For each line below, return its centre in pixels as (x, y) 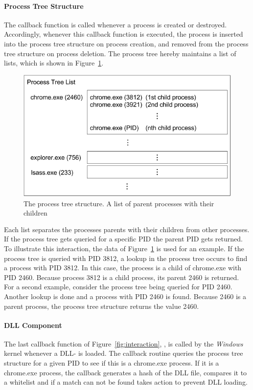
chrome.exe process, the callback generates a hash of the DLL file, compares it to (126, 372)
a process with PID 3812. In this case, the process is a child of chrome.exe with (123, 268)
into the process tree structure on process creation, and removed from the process (126, 43)
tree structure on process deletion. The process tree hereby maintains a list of (120, 53)
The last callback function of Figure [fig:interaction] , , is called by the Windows (124, 343)
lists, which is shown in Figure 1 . (54, 63)
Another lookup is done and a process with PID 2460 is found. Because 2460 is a (125, 296)
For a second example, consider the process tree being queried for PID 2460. (118, 287)
